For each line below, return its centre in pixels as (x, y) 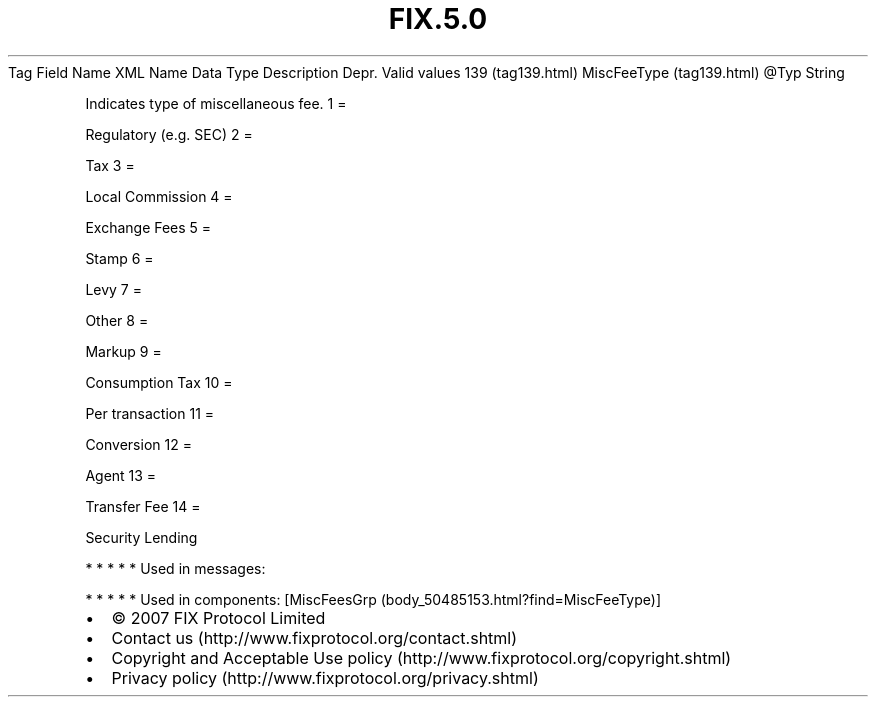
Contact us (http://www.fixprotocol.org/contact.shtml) (314, 637)
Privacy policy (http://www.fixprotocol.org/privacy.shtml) (325, 677)
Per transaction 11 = (150, 413)
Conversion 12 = (138, 444)
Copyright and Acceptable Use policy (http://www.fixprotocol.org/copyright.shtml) (421, 657)
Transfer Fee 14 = (143, 506)
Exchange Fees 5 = (148, 227)
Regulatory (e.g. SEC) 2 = (169, 134)
